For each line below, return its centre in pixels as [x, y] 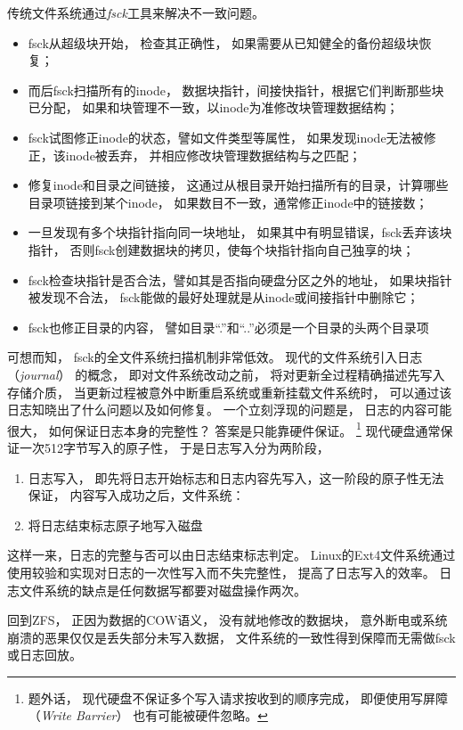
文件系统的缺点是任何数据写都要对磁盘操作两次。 [162, 590]
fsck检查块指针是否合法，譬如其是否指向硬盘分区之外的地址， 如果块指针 [240, 279]
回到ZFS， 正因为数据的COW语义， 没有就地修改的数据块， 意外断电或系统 [227, 620]
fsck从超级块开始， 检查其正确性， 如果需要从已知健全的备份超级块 [223, 42]
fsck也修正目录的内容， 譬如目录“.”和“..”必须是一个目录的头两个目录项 [228, 327]
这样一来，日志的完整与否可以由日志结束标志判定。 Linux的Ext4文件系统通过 [231, 555]
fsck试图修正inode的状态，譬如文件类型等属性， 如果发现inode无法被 [226, 137]
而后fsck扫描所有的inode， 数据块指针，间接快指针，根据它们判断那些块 [236, 90]
